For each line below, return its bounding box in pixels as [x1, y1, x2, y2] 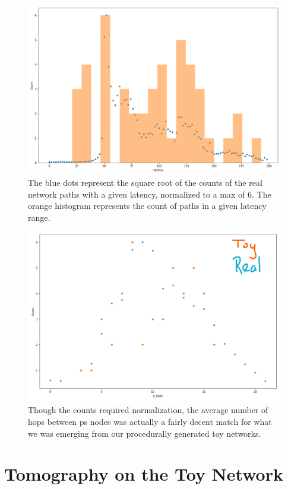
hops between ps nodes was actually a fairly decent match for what [28, 415, 272, 427]
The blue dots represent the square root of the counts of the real [28, 176, 262, 188]
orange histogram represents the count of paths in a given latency [28, 199, 267, 212]
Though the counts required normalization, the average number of [28, 404, 268, 416]
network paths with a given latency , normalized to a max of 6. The [28, 188, 271, 200]
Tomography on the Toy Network [4, 462, 283, 486]
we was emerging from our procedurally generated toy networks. [28, 427, 261, 439]
